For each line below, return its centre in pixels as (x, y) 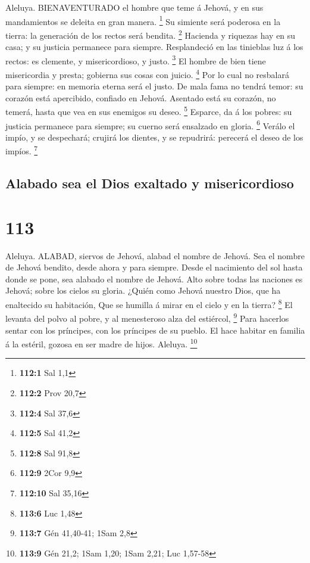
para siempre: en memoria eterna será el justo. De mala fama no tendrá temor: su (154, 86)
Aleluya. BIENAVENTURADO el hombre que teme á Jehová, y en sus (134, 7)
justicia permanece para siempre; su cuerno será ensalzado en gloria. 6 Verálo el (150, 125)
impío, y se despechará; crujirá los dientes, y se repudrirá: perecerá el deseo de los (154, 137)
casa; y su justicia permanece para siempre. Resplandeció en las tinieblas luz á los (154, 47)
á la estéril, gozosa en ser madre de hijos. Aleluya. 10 (101, 343)
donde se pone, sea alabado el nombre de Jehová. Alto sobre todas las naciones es (154, 279)
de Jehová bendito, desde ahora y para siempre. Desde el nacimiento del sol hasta (154, 267)
